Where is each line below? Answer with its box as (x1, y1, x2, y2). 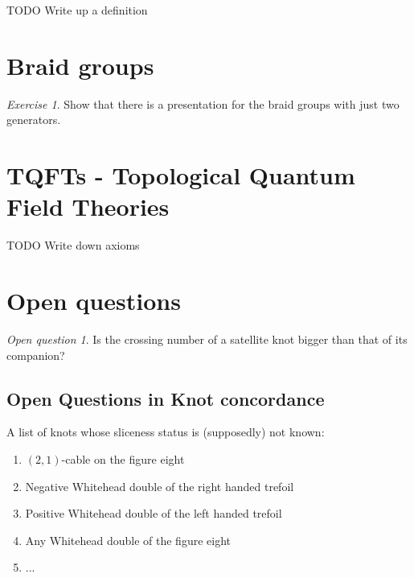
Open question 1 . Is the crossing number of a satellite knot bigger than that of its (6, 330, 408, 347)
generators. (6, 111, 61, 128)
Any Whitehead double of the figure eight (25, 531, 231, 548)
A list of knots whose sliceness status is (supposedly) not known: (6, 423, 325, 440)
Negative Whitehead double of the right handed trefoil (25, 477, 294, 494)
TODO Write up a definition (6, 2, 148, 18)
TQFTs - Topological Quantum (6, 159, 355, 192)
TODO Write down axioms (6, 237, 140, 254)
